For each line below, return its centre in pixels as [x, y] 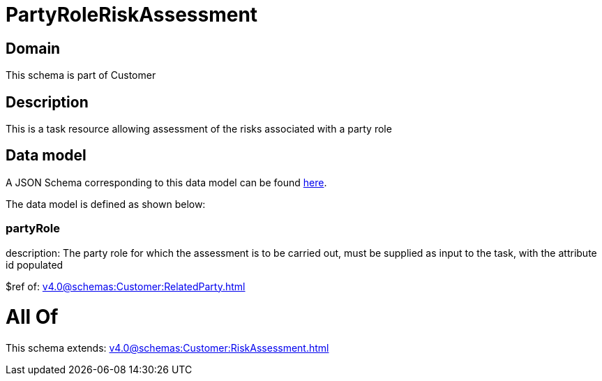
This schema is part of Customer [81, 75]
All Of [32, 317]
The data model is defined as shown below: [106, 204]
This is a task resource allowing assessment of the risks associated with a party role [199, 129]
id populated [35, 264]
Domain [33, 48]
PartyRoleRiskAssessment [132, 15]
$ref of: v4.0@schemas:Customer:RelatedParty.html [126, 286]
